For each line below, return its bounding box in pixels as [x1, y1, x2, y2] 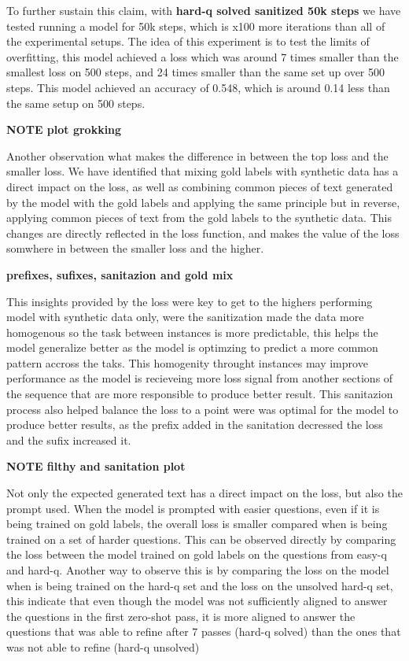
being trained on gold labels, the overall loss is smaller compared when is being [6, 515, 388, 532]
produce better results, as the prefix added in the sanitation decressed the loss [6, 416, 383, 433]
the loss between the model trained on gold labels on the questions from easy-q [6, 546, 387, 563]
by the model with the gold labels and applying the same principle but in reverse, [6, 194, 400, 210]
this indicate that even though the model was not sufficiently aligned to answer [6, 593, 388, 609]
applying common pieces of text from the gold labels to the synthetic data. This [6, 209, 392, 226]
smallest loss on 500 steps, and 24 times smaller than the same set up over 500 [6, 64, 385, 80]
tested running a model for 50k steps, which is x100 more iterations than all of [6, 17, 385, 34]
